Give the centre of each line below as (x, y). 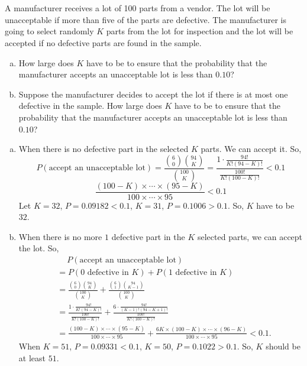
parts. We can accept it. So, (251, 149)
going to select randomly (49, 31)
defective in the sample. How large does (90, 106)
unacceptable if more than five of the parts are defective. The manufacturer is (146, 19)
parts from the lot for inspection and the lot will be (200, 31)
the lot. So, (39, 248)
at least (32, 357)
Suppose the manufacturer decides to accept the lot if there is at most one (153, 94)
